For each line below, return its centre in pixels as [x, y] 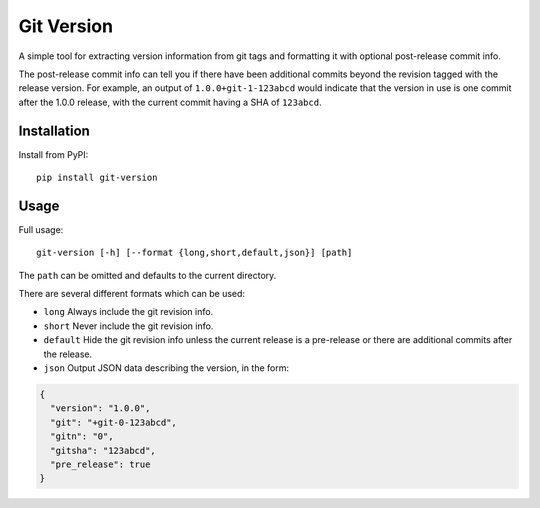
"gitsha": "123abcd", [103, 450]
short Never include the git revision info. [128, 326]
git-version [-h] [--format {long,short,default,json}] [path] [194, 253]
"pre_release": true [100, 464]
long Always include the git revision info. [128, 312]
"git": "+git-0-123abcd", [113, 422]
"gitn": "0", [82, 436]
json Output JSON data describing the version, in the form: [166, 368]
